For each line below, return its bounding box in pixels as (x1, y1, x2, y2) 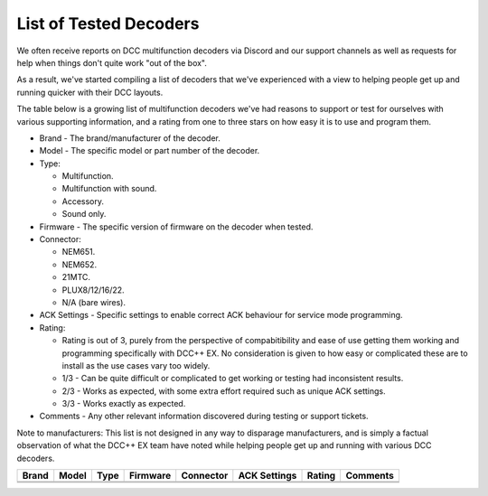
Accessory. (61, 195, 104, 207)
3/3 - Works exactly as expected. (61, 398, 186, 409)
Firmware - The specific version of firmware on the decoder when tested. (39, 221, 314, 232)
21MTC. (61, 272, 90, 283)
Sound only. (61, 209, 107, 220)
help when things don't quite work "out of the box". (16, 57, 208, 68)
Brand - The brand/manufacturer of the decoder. (39, 132, 221, 144)
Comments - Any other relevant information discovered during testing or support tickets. (39, 411, 370, 422)
